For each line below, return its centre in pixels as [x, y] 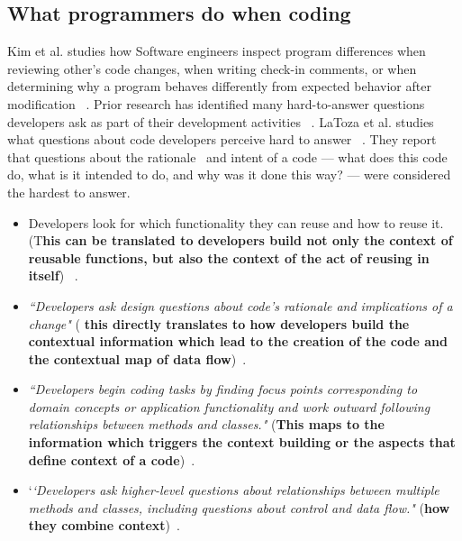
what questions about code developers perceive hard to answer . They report [222, 139]
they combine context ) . [104, 525]
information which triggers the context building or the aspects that [242, 442]
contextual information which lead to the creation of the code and [238, 341]
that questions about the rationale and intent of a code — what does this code [227, 156]
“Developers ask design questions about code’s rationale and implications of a [240, 305]
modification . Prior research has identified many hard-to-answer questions [216, 103]
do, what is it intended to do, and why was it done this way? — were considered [229, 174]
